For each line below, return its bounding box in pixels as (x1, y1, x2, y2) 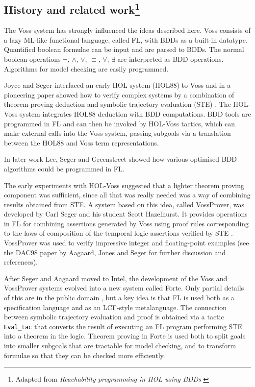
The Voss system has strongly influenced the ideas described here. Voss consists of (4, 25, 251, 35)
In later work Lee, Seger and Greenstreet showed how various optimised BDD (4, 154, 237, 164)
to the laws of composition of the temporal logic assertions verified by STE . (4, 228, 233, 238)
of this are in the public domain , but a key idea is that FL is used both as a (4, 292, 234, 303)
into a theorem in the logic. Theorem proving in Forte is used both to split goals (4, 331, 246, 341)
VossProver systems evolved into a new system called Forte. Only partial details (4, 283, 244, 293)
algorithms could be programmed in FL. (4, 163, 125, 173)
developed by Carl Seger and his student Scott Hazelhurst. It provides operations (4, 209, 248, 219)
